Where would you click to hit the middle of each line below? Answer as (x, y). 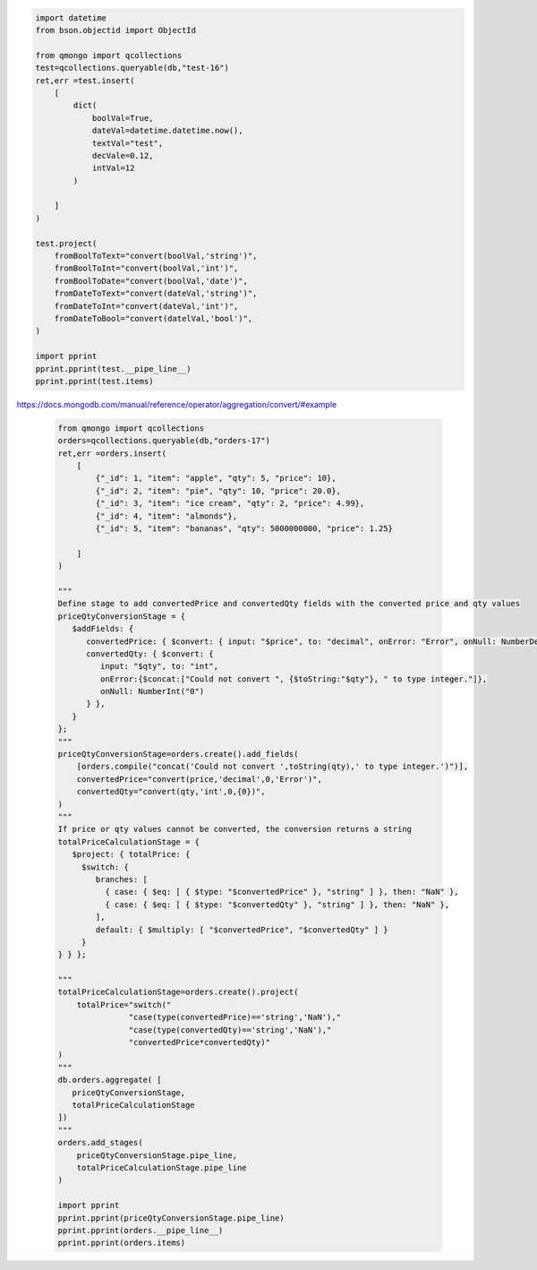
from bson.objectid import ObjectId (116, 30)
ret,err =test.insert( (85, 80)
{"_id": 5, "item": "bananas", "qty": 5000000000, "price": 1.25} (244, 529)
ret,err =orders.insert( (112, 453)
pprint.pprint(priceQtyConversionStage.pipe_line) (171, 1218)
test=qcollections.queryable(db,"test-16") (132, 68)
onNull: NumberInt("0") (152, 691)
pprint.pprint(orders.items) (122, 1243)
